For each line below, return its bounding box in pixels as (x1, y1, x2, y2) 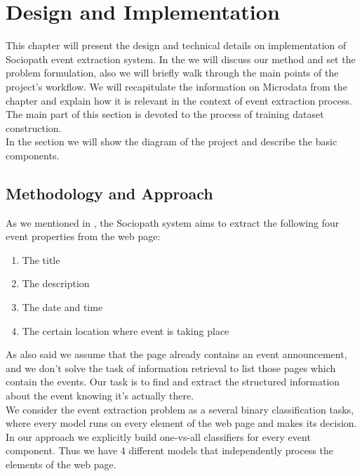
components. (6, 147, 60, 162)
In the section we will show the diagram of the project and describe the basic (6, 134, 337, 149)
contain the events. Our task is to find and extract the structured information (6, 374, 340, 389)
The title (22, 252, 60, 267)
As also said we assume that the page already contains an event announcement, (6, 347, 347, 362)
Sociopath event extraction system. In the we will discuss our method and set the (6, 51, 356, 66)
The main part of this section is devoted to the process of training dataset (6, 107, 324, 121)
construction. (6, 120, 62, 135)
